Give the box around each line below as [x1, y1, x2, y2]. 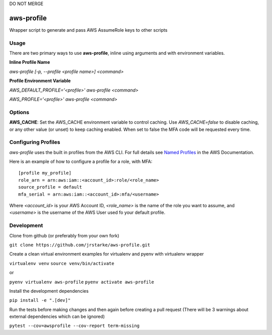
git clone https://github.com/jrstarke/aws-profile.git [9, 242, 151, 247]
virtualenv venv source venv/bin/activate [9, 261, 114, 266]
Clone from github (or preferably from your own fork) [9, 232, 119, 238]
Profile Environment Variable [9, 78, 71, 84]
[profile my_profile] [18, 170, 72, 176]
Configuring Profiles [9, 139, 60, 146]
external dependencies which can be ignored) [9, 313, 105, 319]
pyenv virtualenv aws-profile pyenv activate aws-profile [9, 279, 155, 285]
